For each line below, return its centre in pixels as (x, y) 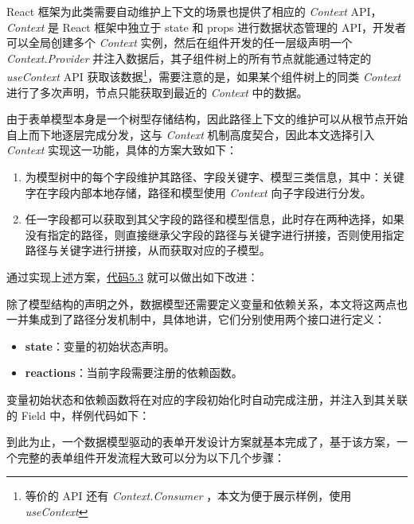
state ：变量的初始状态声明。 (100, 345)
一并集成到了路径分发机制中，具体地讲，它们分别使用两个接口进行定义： (196, 319)
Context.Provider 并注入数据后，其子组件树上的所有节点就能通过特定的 (189, 58)
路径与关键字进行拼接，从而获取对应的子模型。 (148, 250)
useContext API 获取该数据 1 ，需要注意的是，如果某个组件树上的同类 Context (204, 76)
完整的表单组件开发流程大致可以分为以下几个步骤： (151, 457)
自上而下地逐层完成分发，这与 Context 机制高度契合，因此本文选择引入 (191, 134)
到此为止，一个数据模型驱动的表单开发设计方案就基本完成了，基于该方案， (201, 442)
